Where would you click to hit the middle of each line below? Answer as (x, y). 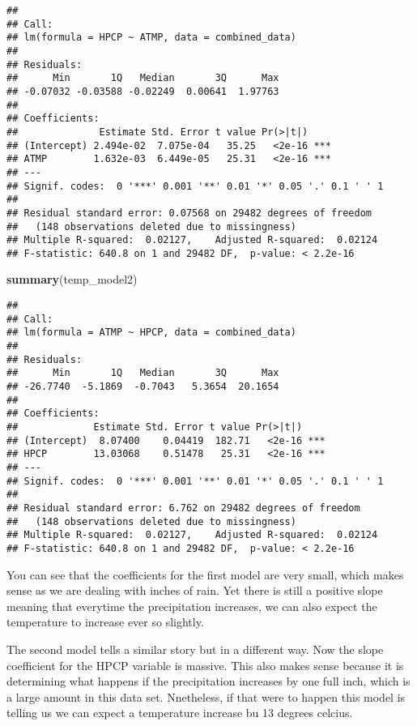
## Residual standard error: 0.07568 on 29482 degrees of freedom (189, 213)
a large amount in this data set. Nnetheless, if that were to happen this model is (206, 696)
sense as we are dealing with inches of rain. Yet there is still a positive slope (195, 590)
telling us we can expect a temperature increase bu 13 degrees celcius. (180, 713)
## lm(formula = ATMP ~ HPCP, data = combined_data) (151, 333)
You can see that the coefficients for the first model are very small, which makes (205, 574)
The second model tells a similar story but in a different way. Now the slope (195, 649)
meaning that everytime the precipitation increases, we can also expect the (192, 606)
